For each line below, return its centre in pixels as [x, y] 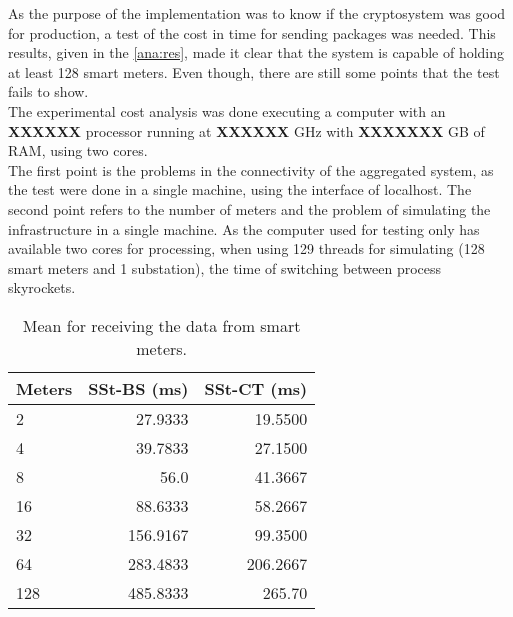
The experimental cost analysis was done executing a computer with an [227, 110]
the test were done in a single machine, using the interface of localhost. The [240, 189]
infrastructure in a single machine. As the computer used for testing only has [244, 228]
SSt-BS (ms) [138, 388]
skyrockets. [42, 287]
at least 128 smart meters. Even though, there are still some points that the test [254, 71]
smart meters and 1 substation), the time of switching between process [225, 267]
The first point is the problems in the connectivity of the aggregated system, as [251, 169]
